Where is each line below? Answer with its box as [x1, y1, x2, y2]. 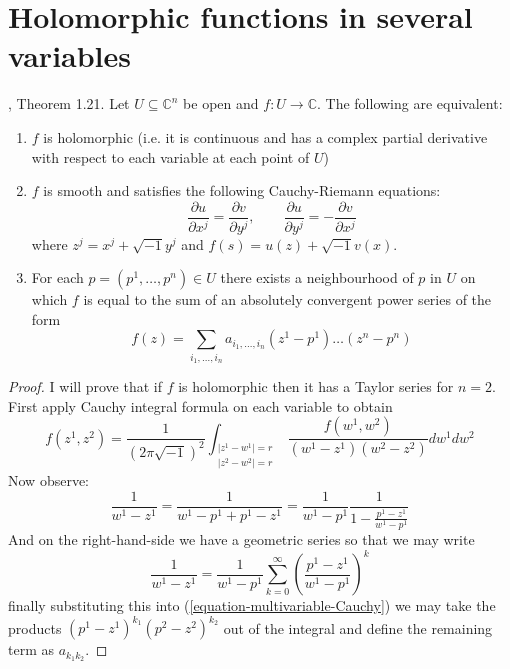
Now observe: [8, 470, 89, 491]
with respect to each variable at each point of [31, 146, 310, 167]
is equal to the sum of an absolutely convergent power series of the [83, 289, 492, 310]
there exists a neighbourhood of [220, 267, 414, 288]
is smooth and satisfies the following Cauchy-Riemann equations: [43, 180, 441, 201]
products [8, 617, 62, 638]
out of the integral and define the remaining [223, 617, 493, 638]
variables [8, 35, 132, 76]
